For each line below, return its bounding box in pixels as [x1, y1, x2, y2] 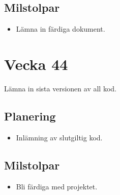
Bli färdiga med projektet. [16, 181, 98, 191]
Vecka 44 [4, 53, 68, 74]
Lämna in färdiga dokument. [16, 23, 105, 34]
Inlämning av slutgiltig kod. [16, 132, 103, 142]
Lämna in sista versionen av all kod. [4, 83, 116, 93]
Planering [4, 108, 56, 124]
